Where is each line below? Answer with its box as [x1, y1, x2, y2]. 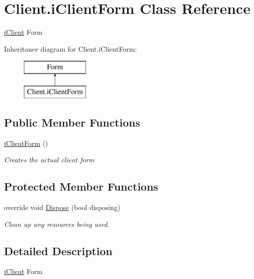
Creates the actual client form [4, 154, 94, 165]
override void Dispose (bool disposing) [4, 202, 120, 212]
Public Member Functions [4, 114, 140, 130]
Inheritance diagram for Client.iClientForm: [4, 43, 137, 54]
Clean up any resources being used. [4, 218, 110, 229]
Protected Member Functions [4, 179, 159, 194]
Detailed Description [4, 243, 113, 258]
